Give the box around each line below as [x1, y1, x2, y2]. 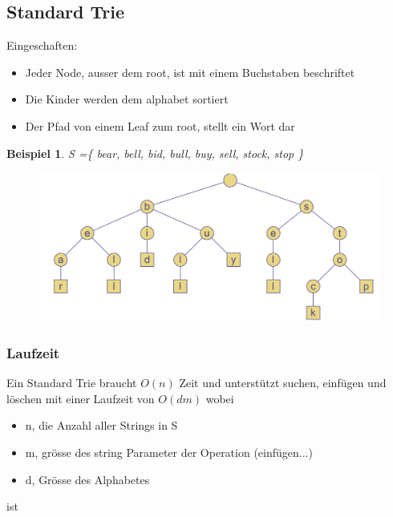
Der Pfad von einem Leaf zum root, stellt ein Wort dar [25, 117, 295, 134]
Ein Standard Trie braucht [6, 374, 137, 391]
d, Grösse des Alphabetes [25, 471, 150, 487]
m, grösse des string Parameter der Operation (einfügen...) [25, 444, 313, 460]
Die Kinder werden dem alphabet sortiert [25, 91, 229, 107]
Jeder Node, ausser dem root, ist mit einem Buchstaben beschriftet [25, 63, 355, 80]
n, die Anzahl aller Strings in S [25, 417, 178, 434]
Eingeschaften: [6, 37, 78, 54]
